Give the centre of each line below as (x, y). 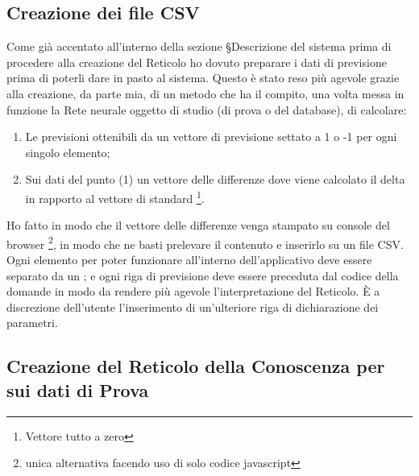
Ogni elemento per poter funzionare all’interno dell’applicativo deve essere (189, 260)
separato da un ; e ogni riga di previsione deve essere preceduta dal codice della (203, 275)
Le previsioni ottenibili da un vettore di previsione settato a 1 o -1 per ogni (211, 137)
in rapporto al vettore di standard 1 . (115, 197)
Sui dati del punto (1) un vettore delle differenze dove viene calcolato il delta (215, 179)
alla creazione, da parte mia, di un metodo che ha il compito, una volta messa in (205, 93)
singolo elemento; (68, 152)
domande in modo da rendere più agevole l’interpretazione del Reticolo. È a (193, 291)
